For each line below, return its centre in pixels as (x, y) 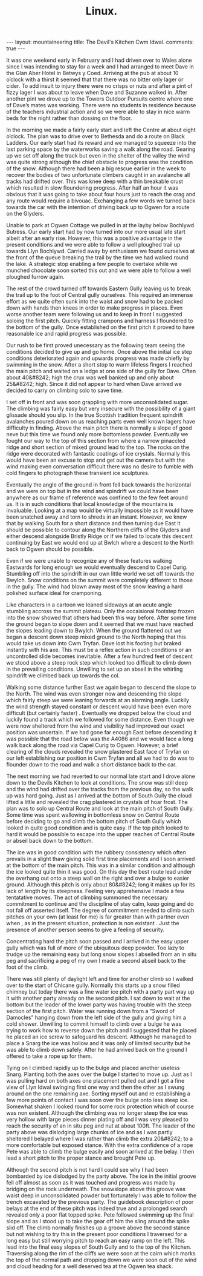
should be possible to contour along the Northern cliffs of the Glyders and (98, 530)
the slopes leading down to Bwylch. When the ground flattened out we (94, 631)
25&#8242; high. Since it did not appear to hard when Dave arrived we (94, 384)
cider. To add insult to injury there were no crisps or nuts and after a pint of (99, 86)
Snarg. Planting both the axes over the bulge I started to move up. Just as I (99, 1074)
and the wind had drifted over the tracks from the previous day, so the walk (100, 789)
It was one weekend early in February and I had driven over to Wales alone (99, 60)
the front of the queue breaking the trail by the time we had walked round (97, 258)
